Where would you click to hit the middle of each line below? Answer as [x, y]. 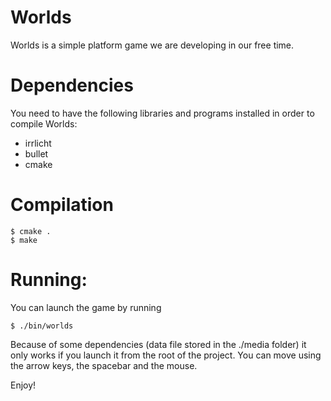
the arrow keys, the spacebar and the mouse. [104, 365]
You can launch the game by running [86, 307]
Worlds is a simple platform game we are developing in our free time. [152, 45]
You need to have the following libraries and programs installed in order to [162, 113]
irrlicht [38, 143]
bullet [36, 153]
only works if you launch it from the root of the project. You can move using [166, 355]
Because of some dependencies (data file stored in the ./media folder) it [158, 344]
